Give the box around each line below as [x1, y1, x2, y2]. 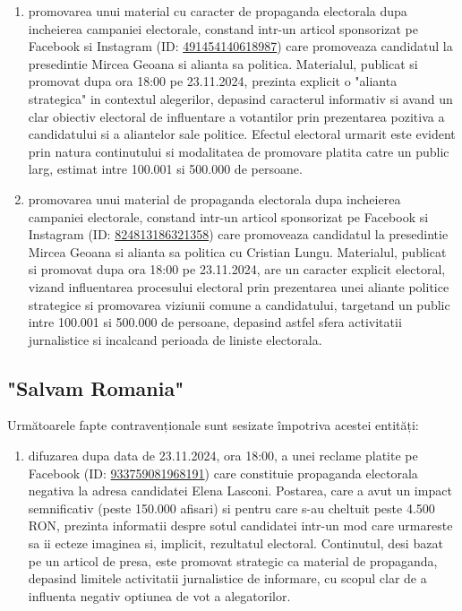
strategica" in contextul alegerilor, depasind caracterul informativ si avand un [28, 89, 453, 108]
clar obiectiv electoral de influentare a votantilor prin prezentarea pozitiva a [28, 107, 445, 125]
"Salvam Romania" [7, 374, 184, 401]
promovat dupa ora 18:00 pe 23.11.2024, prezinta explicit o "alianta [28, 72, 398, 90]
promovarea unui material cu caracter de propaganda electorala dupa [28, 2, 407, 20]
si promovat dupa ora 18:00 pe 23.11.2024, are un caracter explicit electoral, [28, 260, 446, 279]
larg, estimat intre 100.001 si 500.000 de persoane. [28, 159, 303, 178]
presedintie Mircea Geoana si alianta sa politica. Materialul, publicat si [28, 54, 418, 73]
